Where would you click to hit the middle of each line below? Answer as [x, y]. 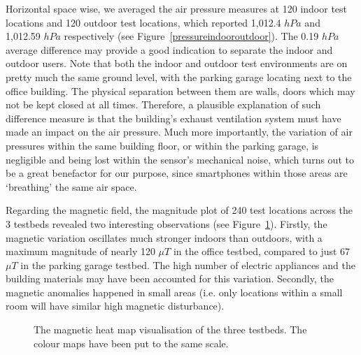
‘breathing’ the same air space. [71, 186]
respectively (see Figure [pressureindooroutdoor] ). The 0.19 [191, 36]
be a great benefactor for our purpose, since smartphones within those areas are [177, 173]
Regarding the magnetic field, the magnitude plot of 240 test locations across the [179, 210]
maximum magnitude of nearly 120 [80, 251]
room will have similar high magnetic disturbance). [115, 306]
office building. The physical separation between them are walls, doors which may [180, 90]
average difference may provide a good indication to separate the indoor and [169, 49]
